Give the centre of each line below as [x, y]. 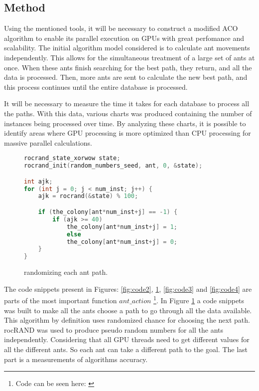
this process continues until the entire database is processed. [96, 87]
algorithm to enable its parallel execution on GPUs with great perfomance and [124, 38]
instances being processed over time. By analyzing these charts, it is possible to [125, 123]
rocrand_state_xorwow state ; [72, 158]
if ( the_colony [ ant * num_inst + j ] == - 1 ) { [108, 212]
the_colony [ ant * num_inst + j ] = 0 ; [122, 242]
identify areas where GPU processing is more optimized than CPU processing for [128, 133]
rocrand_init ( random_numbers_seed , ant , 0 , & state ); [113, 166]
